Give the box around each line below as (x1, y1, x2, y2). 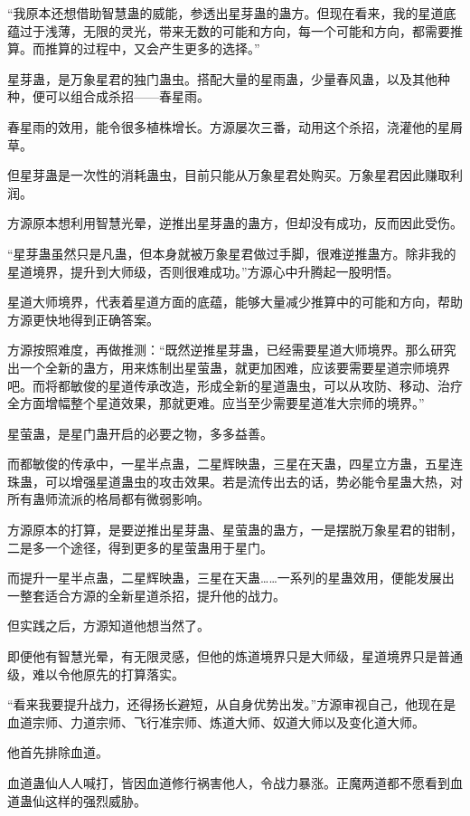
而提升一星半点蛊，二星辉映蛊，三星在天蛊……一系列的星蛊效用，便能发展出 (7, 568, 455, 587)
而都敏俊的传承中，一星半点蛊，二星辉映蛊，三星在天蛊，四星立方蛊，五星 (7, 454, 450, 473)
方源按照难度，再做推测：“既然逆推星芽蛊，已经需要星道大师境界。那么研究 (7, 340, 456, 359)
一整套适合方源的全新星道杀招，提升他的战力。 (7, 585, 286, 604)
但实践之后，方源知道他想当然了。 (7, 616, 210, 635)
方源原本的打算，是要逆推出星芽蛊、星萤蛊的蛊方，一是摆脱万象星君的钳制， (7, 520, 463, 539)
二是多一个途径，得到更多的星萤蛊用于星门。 (7, 537, 273, 556)
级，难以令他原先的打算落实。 (7, 664, 184, 683)
